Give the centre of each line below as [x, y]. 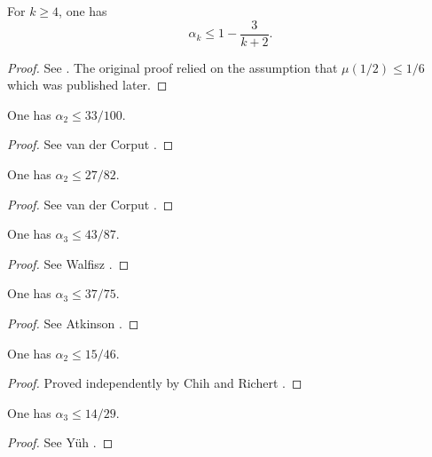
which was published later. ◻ [87, 85]
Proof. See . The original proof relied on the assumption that [173, 67]
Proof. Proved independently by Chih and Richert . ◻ [155, 383]
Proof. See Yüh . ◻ [60, 442]
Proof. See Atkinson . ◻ [73, 323]
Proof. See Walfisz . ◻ [68, 263]
